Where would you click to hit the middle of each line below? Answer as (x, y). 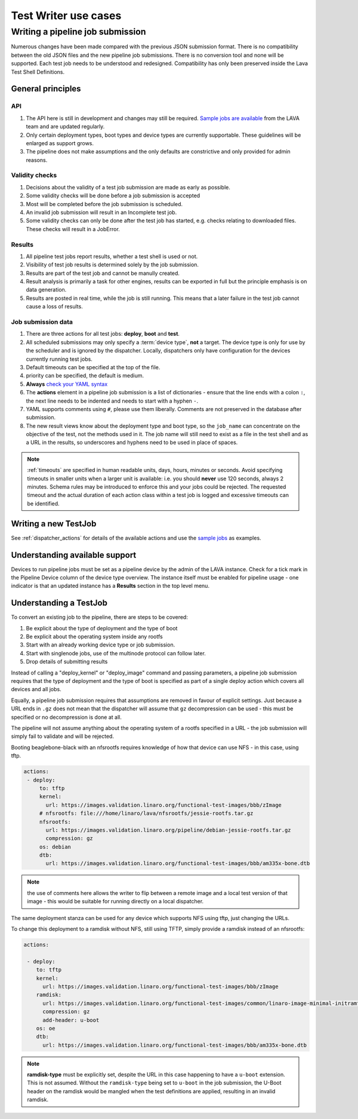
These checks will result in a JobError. (73, 229)
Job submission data (42, 322)
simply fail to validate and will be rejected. (63, 736)
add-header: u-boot (71, 1020)
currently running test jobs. (59, 359)
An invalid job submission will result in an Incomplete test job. (101, 212)
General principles (46, 89)
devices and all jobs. (36, 689)
